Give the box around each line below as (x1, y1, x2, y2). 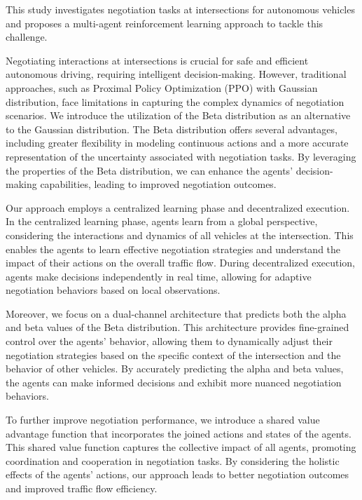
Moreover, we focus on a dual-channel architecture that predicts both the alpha (6, 306, 347, 320)
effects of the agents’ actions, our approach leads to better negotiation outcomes (6, 467, 349, 482)
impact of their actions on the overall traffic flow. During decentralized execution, (6, 255, 356, 270)
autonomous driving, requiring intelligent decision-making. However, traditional (6, 67, 347, 81)
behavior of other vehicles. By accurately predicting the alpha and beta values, (6, 361, 344, 376)
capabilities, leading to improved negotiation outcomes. (40, 177, 277, 191)
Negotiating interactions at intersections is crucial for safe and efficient (6, 53, 309, 67)
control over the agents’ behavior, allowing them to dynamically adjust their (6, 334, 333, 349)
